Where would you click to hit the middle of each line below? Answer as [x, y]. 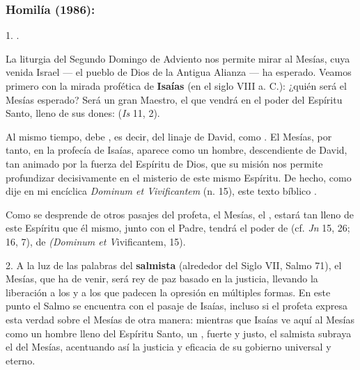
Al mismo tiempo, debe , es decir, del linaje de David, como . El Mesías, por [169, 136]
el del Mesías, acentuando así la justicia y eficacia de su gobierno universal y [169, 347]
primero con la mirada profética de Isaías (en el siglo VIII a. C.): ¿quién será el [176, 86]
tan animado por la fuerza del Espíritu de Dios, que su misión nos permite [164, 163]
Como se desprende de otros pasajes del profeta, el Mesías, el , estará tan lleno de [180, 214]
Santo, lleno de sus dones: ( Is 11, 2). [83, 113]
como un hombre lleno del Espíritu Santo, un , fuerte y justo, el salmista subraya [179, 333]
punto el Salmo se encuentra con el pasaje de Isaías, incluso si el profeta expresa [177, 306]
